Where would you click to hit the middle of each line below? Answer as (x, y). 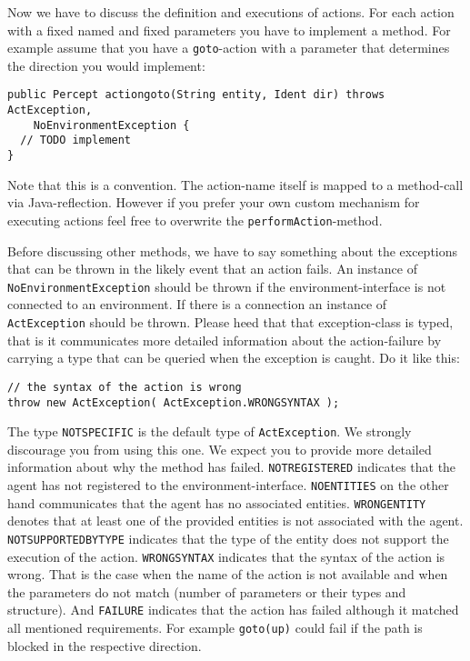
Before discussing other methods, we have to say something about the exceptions (233, 250)
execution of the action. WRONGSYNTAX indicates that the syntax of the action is (226, 556)
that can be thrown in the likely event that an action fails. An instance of (212, 269)
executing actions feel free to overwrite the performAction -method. (195, 220)
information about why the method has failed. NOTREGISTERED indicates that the (232, 467)
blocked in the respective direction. (105, 645)
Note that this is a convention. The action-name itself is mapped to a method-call (235, 184)
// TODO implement (76, 140)
